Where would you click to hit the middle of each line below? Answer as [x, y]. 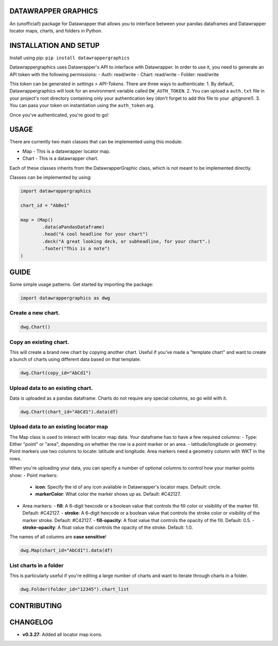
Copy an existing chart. [39, 342]
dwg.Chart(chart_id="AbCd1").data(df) [69, 412]
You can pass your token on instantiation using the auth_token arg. [82, 105]
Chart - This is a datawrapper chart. [60, 158]
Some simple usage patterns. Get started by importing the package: [82, 284]
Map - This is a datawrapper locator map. [66, 151]
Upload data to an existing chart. [51, 388]
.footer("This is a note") [76, 249]
